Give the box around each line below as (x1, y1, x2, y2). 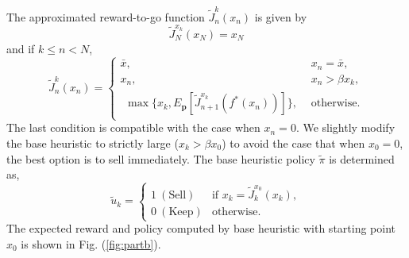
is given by (254, 8, 307, 25)
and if (6, 40, 35, 57)
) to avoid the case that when (222, 134, 365, 151)
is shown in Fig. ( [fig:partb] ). (21, 235, 161, 252)
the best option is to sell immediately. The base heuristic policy (6, 150, 315, 167)
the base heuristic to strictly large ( (6, 134, 179, 151)
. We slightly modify (295, 119, 395, 136)
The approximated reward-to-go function (6, 8, 205, 25)
